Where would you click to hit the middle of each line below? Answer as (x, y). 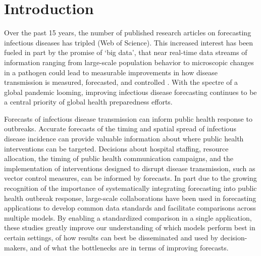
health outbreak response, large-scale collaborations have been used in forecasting (130, 198)
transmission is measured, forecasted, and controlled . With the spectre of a (121, 82)
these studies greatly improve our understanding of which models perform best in (130, 227)
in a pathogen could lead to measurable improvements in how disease (111, 72)
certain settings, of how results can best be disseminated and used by (111, 237)
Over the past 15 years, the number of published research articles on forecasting (128, 33)
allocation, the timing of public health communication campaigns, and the (119, 158)
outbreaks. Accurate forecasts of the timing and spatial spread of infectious (120, 129)
